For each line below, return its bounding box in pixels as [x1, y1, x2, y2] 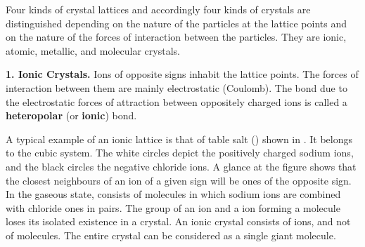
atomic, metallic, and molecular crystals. [6, 43, 180, 58]
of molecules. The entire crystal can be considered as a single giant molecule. [6, 227, 336, 242]
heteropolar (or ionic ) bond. [6, 108, 137, 123]
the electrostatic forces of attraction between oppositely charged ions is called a [6, 94, 347, 109]
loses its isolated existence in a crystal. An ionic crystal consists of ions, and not [6, 214, 351, 229]
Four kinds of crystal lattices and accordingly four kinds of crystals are [6, 2, 311, 16]
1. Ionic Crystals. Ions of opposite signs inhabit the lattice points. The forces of [6, 67, 359, 81]
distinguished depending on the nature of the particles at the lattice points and [6, 15, 347, 30]
